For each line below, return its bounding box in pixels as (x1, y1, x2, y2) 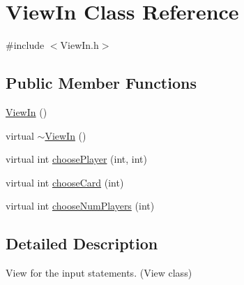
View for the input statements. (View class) (6, 265, 192, 280)
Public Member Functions (6, 72, 197, 94)
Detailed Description (6, 233, 158, 254)
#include (6, 38, 45, 52)
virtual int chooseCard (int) (6, 175, 124, 189)
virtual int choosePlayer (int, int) (6, 152, 148, 166)
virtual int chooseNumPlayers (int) (6, 198, 155, 213)
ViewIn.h (60, 38, 99, 52)
